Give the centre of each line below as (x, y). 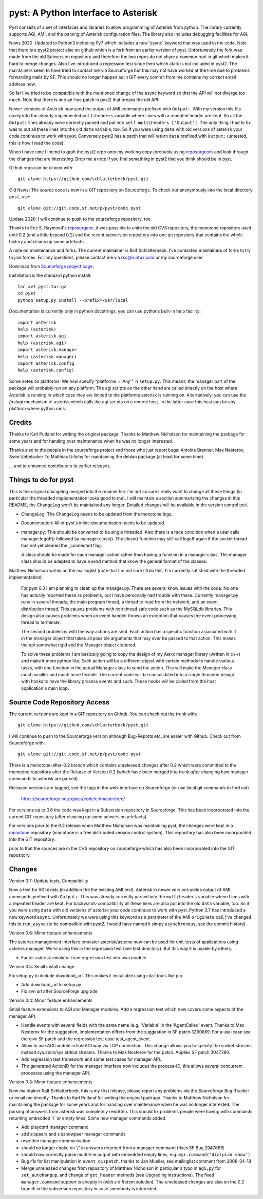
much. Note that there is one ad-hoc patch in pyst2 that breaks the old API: (84, 100)
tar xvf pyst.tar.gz (42, 287)
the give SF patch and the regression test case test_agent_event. (86, 1039)
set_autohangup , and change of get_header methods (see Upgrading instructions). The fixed (118, 1175)
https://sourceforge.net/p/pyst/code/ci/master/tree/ (73, 799)
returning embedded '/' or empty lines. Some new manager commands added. (88, 1118)
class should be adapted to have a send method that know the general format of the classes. (114, 561)
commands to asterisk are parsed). (44, 779)
